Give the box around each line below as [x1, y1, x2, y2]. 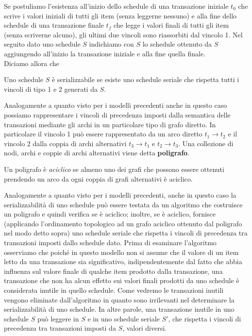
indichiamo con [89, 39, 134, 49]
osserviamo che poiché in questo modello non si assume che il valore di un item [4, 247, 239, 257]
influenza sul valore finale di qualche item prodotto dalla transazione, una [4, 266, 223, 276]
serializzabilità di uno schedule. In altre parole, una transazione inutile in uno [4, 304, 235, 314]
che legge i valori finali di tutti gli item [113, 20, 229, 30]
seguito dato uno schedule [4, 39, 81, 49]
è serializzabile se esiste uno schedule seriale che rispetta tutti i [51, 74, 239, 84]
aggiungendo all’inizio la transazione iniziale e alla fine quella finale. [4, 48, 206, 58]
